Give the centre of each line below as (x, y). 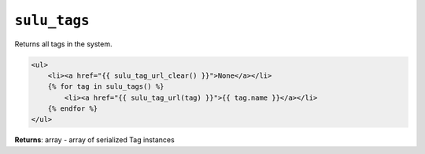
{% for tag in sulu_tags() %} (106, 87)
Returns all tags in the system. (64, 44)
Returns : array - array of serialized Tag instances (94, 140)
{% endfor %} (73, 109)
